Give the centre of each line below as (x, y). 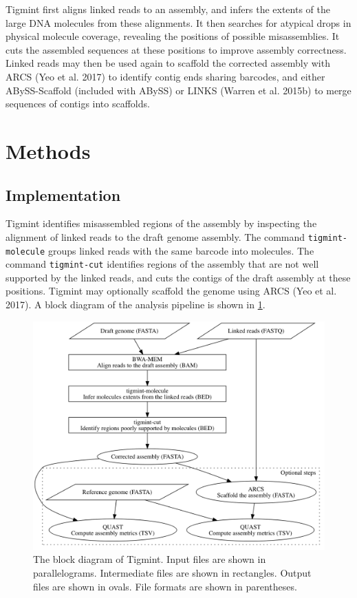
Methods (48, 150)
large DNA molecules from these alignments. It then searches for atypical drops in (178, 22)
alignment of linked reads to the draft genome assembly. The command (155, 236)
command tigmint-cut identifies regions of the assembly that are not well (162, 264)
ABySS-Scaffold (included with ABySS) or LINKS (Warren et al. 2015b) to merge (178, 90)
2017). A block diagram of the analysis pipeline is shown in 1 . (136, 305)
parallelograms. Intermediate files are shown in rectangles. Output (172, 572)
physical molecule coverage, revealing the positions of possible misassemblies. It (173, 36)
